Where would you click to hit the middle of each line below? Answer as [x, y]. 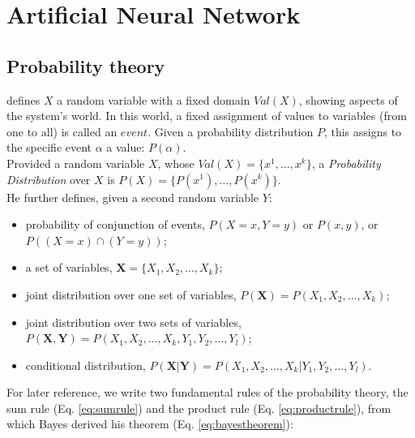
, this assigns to [363, 131]
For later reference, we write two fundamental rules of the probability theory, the [207, 392]
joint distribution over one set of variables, [131, 294]
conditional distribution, [86, 365]
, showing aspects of [348, 99]
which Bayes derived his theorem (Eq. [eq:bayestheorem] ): [150, 424]
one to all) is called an [62, 131]
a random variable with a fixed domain [154, 99]
